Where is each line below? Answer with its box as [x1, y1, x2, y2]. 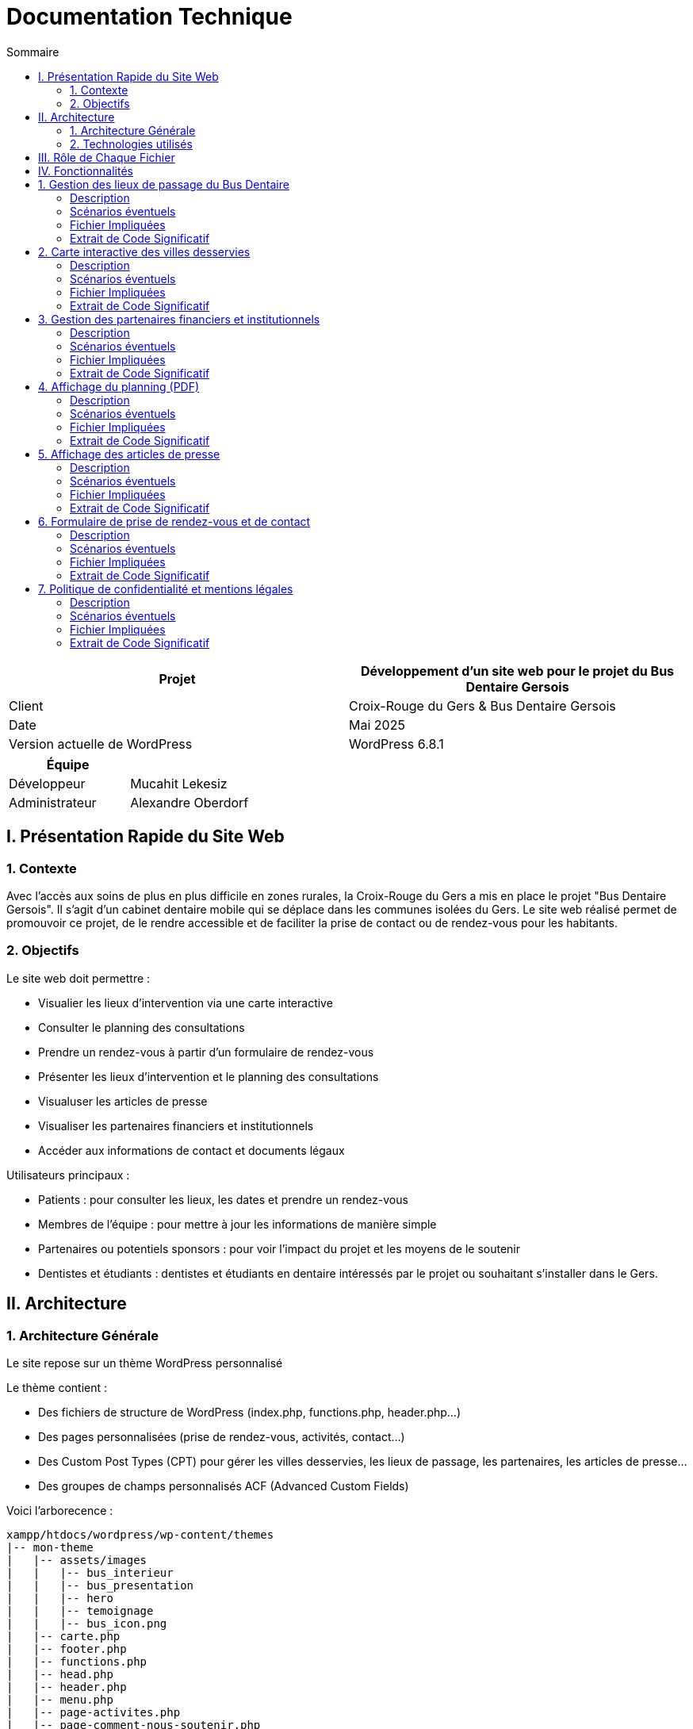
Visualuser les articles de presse [38, 1094, 208, 1108]
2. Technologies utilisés [70, 136, 193, 151]
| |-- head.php [6, 1667, 113, 1681]
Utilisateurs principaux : [6, 1167, 130, 1182]
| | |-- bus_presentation [6, 1578, 194, 1592]
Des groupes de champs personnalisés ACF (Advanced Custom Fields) [38, 1478, 409, 1493]
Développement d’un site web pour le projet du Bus [360, 662, 675, 679]
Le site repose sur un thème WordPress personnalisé [6, 1355, 283, 1370]
